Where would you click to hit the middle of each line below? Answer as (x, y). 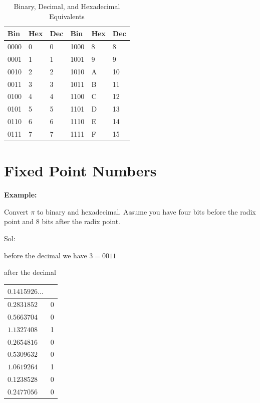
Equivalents (67, 16)
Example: (21, 195)
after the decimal (30, 272)
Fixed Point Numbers (80, 171)
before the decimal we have (46, 255)
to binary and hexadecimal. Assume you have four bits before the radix (146, 211)
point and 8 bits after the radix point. (62, 221)
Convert (16, 211)
